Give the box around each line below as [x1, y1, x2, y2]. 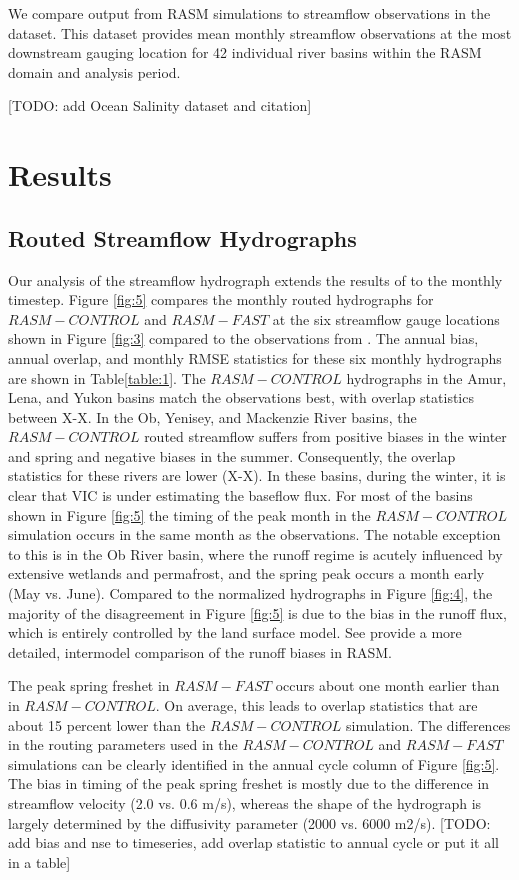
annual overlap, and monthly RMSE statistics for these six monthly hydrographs [8, 347, 502, 368]
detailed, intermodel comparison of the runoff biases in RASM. [8, 641, 393, 662]
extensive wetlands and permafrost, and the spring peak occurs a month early [8, 563, 485, 584]
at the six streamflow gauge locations [272, 308, 500, 329]
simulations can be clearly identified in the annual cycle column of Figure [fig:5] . [8, 753, 500, 774]
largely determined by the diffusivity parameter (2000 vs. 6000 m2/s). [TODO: [8, 812, 491, 833]
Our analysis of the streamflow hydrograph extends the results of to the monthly [8, 269, 503, 290]
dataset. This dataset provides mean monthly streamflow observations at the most [8, 22, 512, 43]
